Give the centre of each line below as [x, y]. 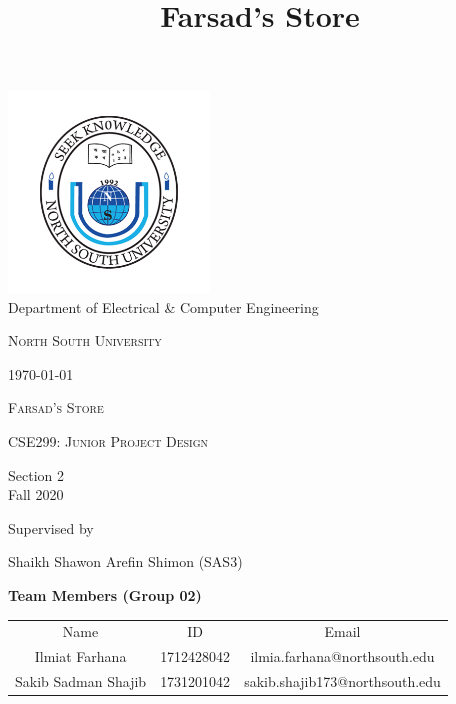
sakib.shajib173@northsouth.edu [342, 680]
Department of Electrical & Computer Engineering [163, 306]
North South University [85, 340]
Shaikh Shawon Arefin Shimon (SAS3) [125, 561]
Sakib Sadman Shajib [81, 680]
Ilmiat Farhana [80, 656]
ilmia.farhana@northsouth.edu [342, 656]
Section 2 [36, 474]
